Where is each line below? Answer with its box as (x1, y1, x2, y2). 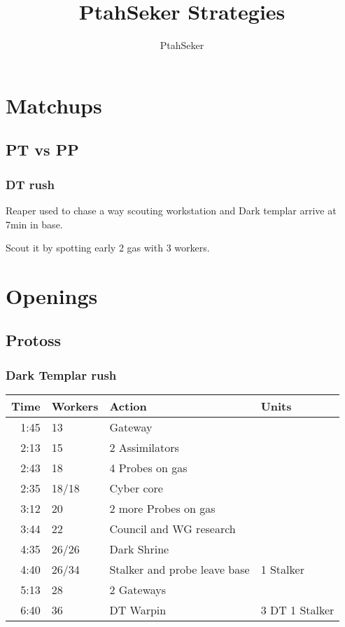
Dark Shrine (109, 541, 169, 558)
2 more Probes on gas (109, 500, 216, 517)
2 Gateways (109, 581, 167, 598)
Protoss (6, 329, 62, 351)
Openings (6, 281, 98, 310)
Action (109, 398, 147, 415)
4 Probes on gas (109, 460, 188, 476)
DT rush (6, 175, 55, 193)
